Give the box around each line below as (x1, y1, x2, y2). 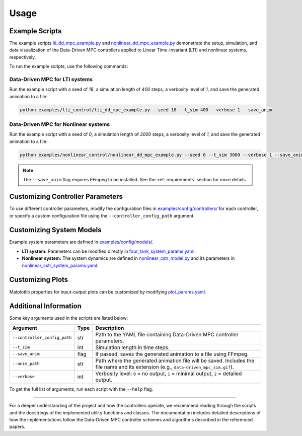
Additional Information (9, 302, 82, 311)
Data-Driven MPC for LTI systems (9, 76, 93, 83)
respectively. (9, 54, 36, 60)
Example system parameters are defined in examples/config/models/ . (9, 239, 154, 245)
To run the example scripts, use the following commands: (9, 63, 128, 69)
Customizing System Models (9, 226, 102, 234)
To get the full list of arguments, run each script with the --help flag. (9, 386, 154, 392)
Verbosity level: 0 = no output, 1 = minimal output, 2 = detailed (95, 370, 242, 377)
